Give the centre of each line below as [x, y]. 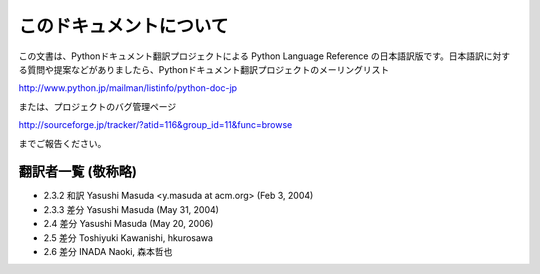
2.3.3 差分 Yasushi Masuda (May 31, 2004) [131, 209]
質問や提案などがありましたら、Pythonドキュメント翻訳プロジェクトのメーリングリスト [208, 69]
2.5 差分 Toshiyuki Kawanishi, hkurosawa [128, 237]
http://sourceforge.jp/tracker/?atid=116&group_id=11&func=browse [155, 125]
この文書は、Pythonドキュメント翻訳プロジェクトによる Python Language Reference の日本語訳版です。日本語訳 [251, 56]
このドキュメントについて [123, 26]
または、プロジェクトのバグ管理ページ [97, 106]
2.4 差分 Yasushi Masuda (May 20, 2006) [128, 224]
